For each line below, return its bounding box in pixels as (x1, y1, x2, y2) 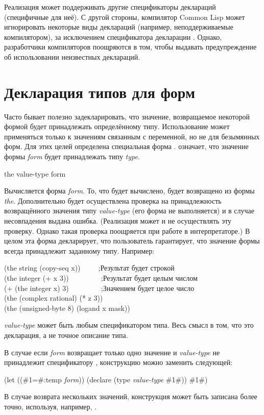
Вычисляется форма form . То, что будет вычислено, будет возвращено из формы (4, 185, 255, 196)
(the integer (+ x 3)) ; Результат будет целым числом (4, 273, 198, 283)
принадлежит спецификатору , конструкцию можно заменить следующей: (4, 357, 233, 368)
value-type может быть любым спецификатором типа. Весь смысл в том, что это (4, 320, 254, 330)
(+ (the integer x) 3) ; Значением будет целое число (4, 282, 195, 293)
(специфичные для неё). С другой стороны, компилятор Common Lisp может (4, 11, 245, 22)
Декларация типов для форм (4, 81, 196, 102)
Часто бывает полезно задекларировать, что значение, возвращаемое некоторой (4, 111, 250, 121)
